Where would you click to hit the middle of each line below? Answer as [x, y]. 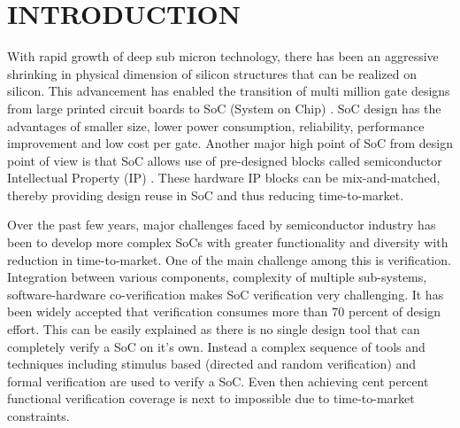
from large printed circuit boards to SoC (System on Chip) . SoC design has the [224, 108]
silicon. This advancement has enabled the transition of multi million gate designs [229, 91]
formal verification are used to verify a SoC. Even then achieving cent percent [218, 381]
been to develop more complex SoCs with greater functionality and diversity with [228, 242]
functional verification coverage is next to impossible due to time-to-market [211, 398]
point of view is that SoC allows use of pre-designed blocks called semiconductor [225, 160]
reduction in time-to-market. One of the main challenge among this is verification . [229, 259]
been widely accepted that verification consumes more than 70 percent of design [224, 311]
